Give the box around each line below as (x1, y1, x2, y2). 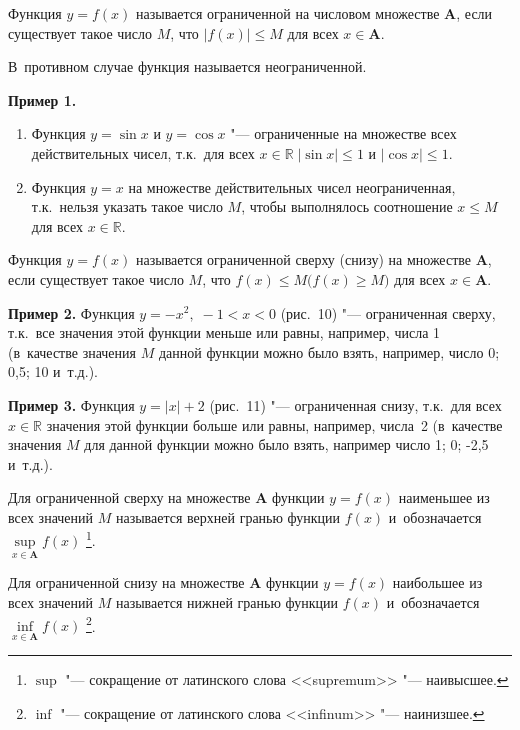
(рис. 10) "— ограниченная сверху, (280, 302, 496, 323)
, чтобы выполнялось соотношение (241, 196, 453, 217)
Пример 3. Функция (8, 394, 135, 415)
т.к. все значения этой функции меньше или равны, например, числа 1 (8, 322, 441, 343)
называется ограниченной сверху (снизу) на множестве (136, 249, 472, 270)
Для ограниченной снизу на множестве (8, 572, 245, 593)
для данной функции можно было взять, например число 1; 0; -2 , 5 (84, 434, 489, 455)
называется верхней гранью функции (115, 506, 341, 527)
